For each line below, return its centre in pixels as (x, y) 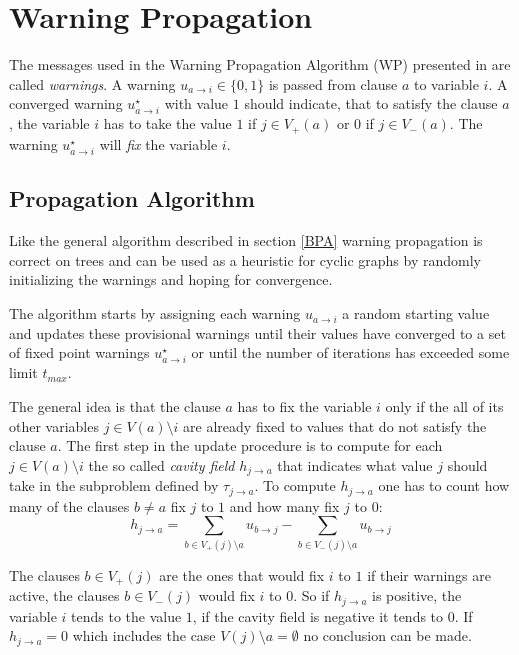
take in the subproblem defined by (114, 485)
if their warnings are (429, 574)
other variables (54, 425)
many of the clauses (69, 505)
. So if (311, 595)
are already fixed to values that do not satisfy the (335, 425)
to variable (446, 83)
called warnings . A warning (92, 83)
